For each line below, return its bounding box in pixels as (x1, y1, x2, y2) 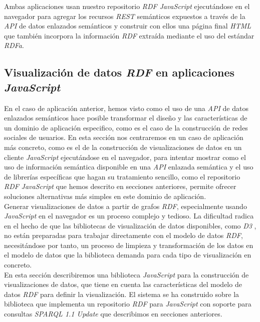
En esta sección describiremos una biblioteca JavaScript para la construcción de (4, 269, 249, 279)
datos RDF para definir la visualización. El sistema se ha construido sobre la (4, 288, 239, 299)
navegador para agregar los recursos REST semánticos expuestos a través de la (4, 10, 245, 21)
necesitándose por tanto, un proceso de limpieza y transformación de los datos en (4, 239, 253, 250)
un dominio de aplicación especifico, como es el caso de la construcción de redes (4, 122, 248, 132)
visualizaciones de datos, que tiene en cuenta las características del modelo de (4, 279, 242, 289)
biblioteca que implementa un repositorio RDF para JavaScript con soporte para (4, 298, 251, 309)
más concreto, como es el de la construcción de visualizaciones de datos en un (4, 141, 242, 152)
